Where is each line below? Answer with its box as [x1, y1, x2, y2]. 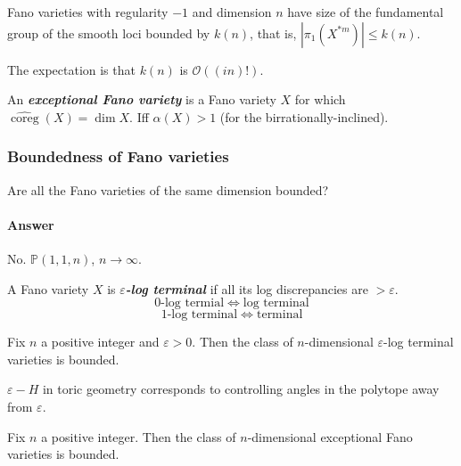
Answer [7, 215, 54, 233]
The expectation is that [7, 60, 136, 78]
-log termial [161, 297, 225, 310]
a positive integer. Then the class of [41, 427, 236, 446]
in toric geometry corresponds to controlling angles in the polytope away [42, 380, 440, 398]
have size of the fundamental [287, 3, 444, 20]
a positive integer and [41, 332, 160, 351]
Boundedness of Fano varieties [7, 145, 229, 168]
